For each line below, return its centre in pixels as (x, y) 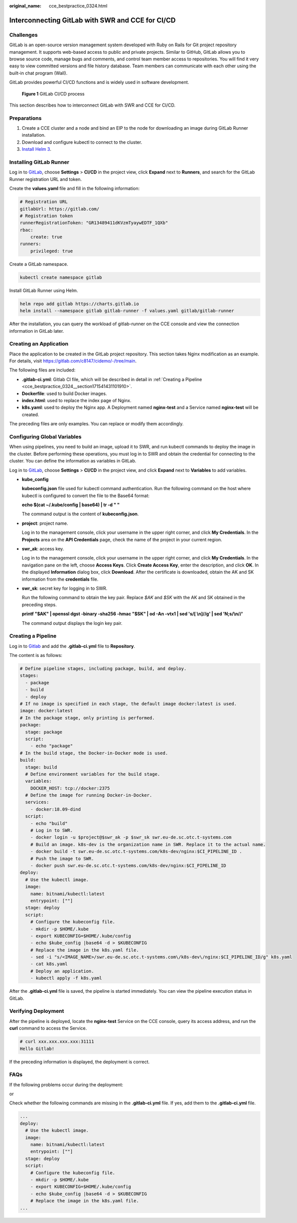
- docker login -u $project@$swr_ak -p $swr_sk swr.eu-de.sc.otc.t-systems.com (131, 837)
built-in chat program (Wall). (38, 73)
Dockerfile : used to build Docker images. (64, 393)
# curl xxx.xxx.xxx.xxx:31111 (57, 1042)
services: (37, 802)
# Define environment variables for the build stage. (93, 774)
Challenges (23, 35)
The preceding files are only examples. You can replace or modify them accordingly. (97, 424)
